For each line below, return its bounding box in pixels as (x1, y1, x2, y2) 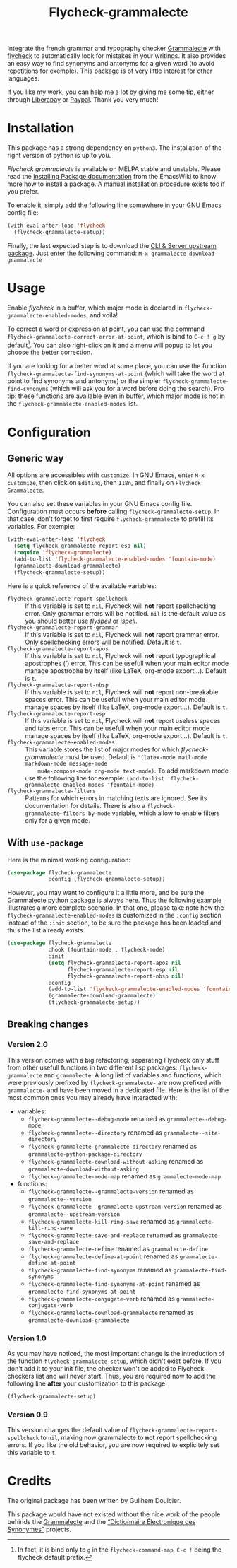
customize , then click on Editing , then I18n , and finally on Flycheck (7, 479, 201, 487)
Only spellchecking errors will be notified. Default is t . (25, 638, 182, 646)
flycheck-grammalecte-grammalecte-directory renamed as (28, 1142, 197, 1150)
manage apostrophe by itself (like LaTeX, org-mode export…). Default (25, 666, 227, 675)
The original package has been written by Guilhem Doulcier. (7, 1497, 181, 1505)
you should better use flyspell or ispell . (25, 616, 138, 625)
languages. (7, 74, 40, 83)
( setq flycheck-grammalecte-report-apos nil (48, 959, 181, 966)
